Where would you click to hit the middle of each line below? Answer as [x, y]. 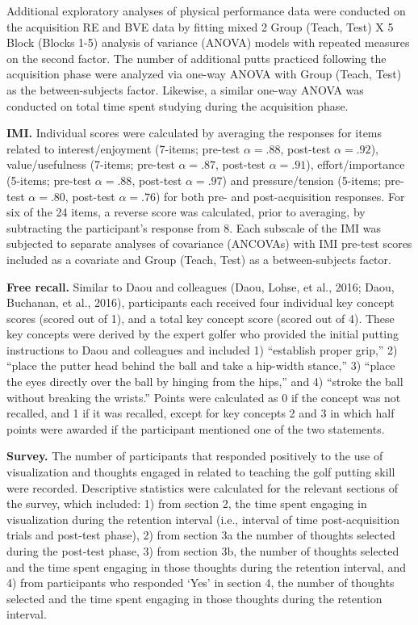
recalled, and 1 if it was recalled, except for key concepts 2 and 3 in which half [201, 413]
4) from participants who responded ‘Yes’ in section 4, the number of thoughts [201, 583]
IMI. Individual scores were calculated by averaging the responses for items [194, 133]
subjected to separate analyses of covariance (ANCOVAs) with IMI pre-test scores [209, 243]
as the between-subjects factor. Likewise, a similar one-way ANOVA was [185, 89]
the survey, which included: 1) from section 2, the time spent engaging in [187, 503]
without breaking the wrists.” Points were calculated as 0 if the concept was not [204, 397]
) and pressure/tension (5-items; [301, 180]
